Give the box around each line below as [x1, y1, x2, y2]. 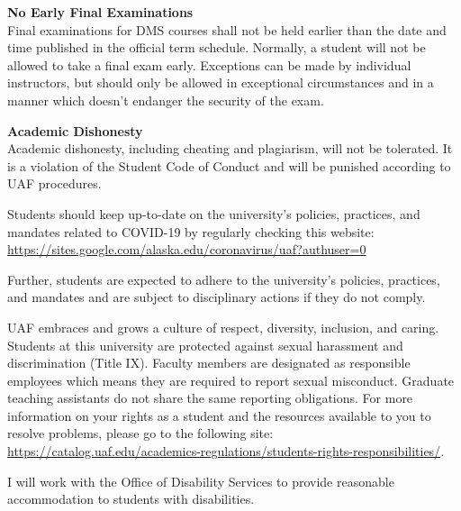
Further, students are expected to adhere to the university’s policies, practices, [7, 269, 440, 288]
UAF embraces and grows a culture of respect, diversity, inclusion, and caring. [7, 317, 439, 336]
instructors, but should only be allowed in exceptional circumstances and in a [7, 73, 434, 92]
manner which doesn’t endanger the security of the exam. [7, 90, 324, 109]
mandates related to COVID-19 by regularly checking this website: [7, 222, 375, 241]
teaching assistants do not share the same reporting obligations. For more [7, 388, 413, 407]
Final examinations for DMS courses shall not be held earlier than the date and [7, 20, 447, 39]
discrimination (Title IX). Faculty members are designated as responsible [7, 353, 411, 372]
